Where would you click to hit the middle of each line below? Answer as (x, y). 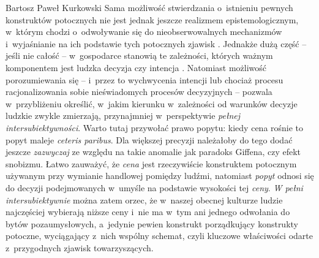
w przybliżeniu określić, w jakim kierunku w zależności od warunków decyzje (152, 103)
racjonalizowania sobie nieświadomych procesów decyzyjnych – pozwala (139, 92)
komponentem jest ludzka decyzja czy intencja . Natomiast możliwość (136, 67)
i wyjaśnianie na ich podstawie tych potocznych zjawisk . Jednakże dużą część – (156, 43)
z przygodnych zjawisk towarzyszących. (80, 247)
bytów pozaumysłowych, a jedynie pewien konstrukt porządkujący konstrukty (152, 223)
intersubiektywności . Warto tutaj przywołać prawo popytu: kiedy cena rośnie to (155, 127)
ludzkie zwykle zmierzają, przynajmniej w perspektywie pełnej (123, 116)
